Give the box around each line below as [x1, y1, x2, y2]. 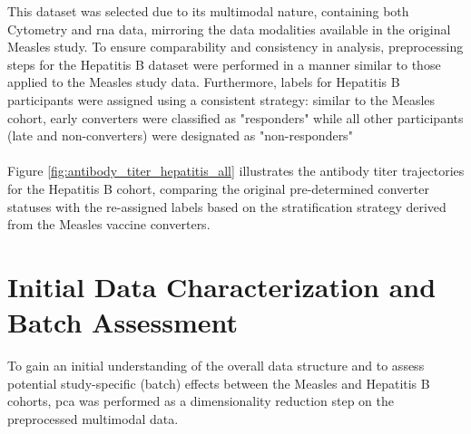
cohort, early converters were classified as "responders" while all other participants [7, 108, 464, 127]
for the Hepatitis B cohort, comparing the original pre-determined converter [7, 178, 429, 198]
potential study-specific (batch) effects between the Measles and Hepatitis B [7, 373, 430, 392]
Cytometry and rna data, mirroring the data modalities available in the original [7, 19, 451, 38]
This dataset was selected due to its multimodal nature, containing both [7, 2, 409, 20]
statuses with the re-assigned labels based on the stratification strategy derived [7, 197, 446, 216]
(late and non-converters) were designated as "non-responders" [7, 126, 353, 145]
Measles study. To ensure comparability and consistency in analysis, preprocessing [7, 37, 464, 56]
